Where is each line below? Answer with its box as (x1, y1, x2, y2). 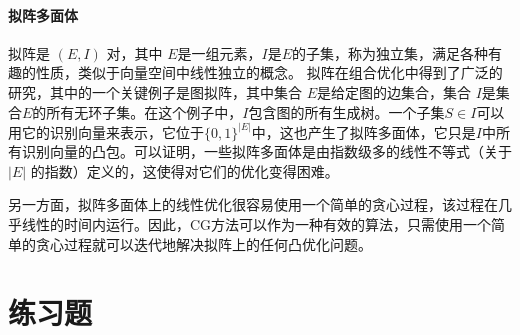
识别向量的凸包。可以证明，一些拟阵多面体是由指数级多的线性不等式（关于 (21, 141, 512, 162)
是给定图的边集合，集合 (317, 81, 472, 102)
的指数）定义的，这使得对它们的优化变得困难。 (30, 160, 339, 181)
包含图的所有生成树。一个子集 (248, 101, 445, 122)
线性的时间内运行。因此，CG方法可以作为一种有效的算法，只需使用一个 (21, 214, 492, 235)
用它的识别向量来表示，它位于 (8, 121, 204, 142)
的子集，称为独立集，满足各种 (292, 42, 489, 63)
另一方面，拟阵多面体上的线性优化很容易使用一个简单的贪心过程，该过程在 (8, 194, 498, 215)
